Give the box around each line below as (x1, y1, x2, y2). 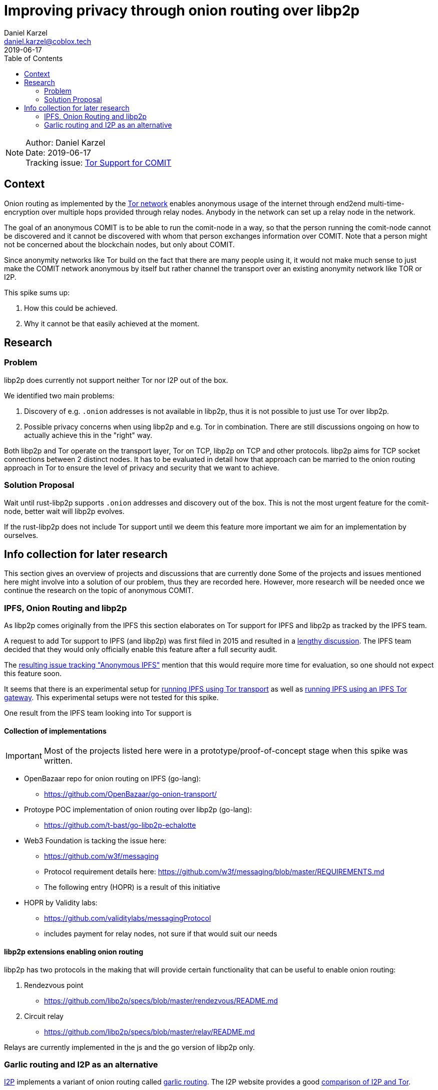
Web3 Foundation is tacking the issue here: (24, 836, 167, 845)
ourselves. (4, 530, 39, 539)
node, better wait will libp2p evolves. (4, 506, 125, 515)
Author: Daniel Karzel (26, 137, 106, 148)
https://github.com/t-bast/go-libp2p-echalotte (44, 821, 196, 830)
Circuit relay (24, 1011, 64, 1020)
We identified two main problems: (4, 391, 115, 400)
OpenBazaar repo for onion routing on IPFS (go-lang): (24, 774, 201, 783)
